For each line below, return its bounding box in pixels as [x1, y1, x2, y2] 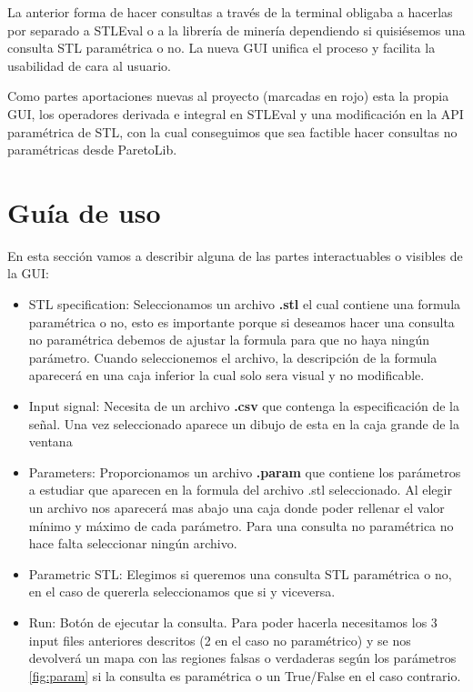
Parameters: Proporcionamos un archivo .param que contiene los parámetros [28, 462, 461, 481]
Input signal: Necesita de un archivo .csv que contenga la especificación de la [28, 396, 459, 416]
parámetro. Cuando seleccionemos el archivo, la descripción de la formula [28, 347, 438, 366]
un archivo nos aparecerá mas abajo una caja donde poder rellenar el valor [28, 498, 445, 516]
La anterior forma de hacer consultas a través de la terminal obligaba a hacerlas [7, 3, 453, 21]
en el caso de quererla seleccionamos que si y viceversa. [28, 582, 336, 601]
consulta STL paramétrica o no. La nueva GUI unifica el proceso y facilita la [7, 38, 436, 57]
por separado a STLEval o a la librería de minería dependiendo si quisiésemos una [7, 20, 466, 39]
